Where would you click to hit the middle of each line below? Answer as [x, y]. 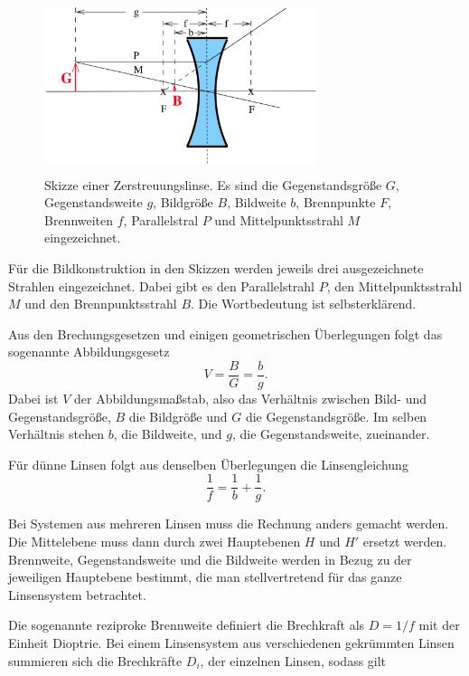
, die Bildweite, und [168, 434]
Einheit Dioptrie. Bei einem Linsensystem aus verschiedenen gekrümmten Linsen [231, 642]
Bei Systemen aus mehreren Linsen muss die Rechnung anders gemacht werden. [229, 524]
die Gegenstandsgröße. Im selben [336, 416]
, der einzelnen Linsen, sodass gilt [293, 660]
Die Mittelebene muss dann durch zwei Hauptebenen [155, 541]
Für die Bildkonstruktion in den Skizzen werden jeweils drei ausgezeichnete [216, 267]
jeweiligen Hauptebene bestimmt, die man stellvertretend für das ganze [205, 577]
